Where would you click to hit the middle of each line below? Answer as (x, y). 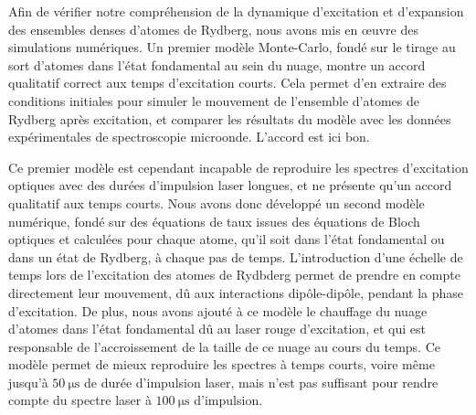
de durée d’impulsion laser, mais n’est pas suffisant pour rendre (261, 382)
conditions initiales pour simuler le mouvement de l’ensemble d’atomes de (214, 100)
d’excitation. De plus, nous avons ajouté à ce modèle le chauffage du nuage (218, 310)
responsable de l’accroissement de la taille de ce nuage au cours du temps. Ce (225, 346)
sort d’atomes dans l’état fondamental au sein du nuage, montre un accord (217, 64)
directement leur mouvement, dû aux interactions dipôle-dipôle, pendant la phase (236, 292)
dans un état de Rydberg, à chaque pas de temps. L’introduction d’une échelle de (236, 256)
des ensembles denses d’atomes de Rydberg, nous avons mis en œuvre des (213, 29)
